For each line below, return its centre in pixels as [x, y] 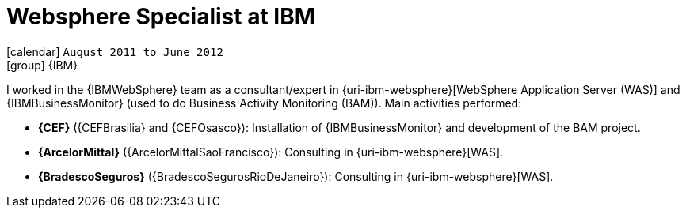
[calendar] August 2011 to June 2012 [115, 51]
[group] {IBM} [42, 65]
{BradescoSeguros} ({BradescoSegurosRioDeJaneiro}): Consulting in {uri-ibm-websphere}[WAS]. [296, 176]
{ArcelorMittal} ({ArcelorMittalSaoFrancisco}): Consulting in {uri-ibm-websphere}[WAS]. [271, 152]
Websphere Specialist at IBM [161, 17]
